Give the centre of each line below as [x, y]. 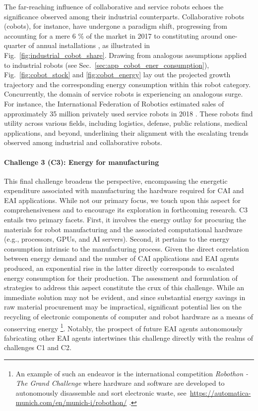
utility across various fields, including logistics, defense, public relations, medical [126, 123]
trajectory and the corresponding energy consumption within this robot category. [127, 84]
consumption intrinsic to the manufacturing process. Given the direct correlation [127, 248]
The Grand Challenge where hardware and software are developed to [120, 383]
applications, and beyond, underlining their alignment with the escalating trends [126, 132]
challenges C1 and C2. [38, 347]
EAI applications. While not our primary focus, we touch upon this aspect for [123, 200]
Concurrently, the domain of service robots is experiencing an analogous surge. [124, 94]
